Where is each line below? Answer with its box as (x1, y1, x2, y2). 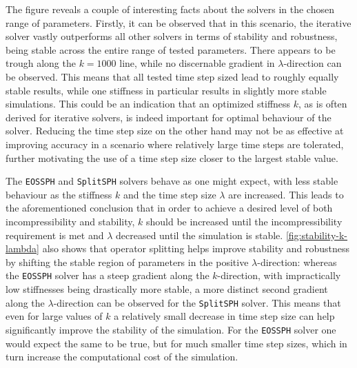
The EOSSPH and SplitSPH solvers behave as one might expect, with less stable (6, 174, 338, 188)
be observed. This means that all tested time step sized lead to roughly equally (6, 69, 339, 83)
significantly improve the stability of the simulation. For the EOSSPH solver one (6, 322, 336, 336)
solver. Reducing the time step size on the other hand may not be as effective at (6, 123, 344, 138)
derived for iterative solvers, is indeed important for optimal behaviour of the (6, 110, 331, 124)
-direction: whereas (257, 254, 337, 269)
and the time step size (123, 187, 216, 201)
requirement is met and (6, 227, 104, 242)
